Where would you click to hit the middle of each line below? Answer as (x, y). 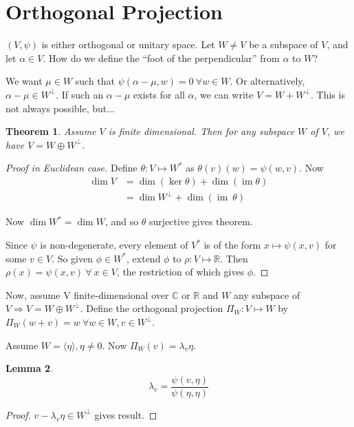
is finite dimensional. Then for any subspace (201, 131)
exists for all (159, 94)
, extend (144, 258)
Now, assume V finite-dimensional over (87, 294)
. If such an (80, 94)
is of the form (232, 245)
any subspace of (267, 294)
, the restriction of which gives (180, 272)
